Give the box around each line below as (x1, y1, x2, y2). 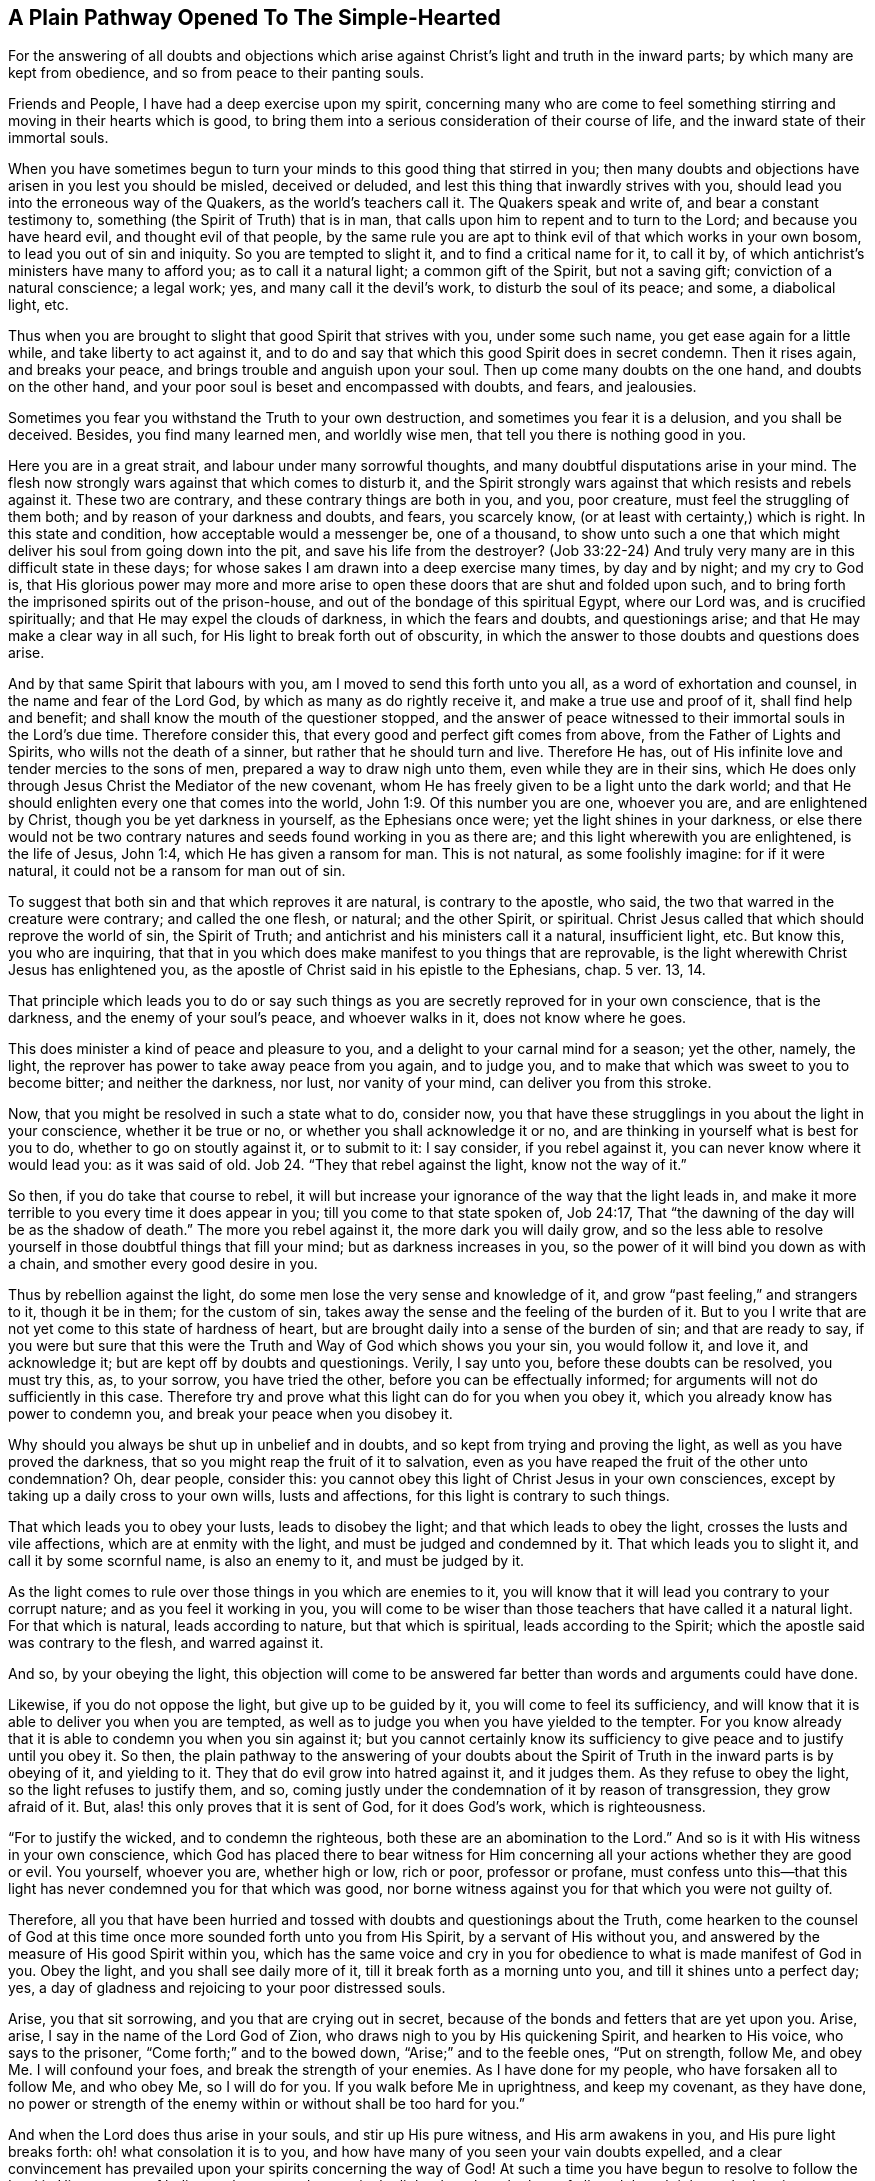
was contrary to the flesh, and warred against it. (8, 1634, 324, 1652)
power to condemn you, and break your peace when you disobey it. (8, 1405, 453, 1423)
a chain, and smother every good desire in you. (8, 1255, 318, 1273)
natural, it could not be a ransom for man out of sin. (8, 862, 346, 880)
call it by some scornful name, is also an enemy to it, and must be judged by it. (8, 1552, 525, 1570)
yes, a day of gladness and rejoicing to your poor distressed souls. (8, 1979, 446, 1997)
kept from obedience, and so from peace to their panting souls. (8, 64, 424, 82)
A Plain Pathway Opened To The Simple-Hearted (8, 5, 501, 30)
